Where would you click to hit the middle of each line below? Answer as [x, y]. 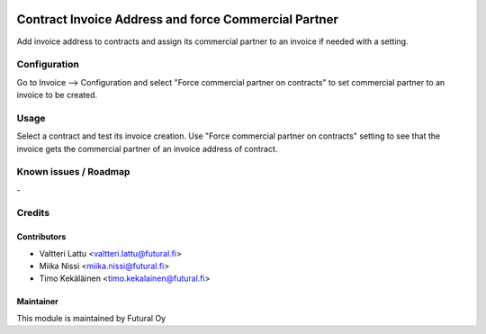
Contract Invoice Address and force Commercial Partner [178, 19]
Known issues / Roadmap [73, 172]
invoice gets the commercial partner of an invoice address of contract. [147, 149]
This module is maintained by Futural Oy [91, 318]
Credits [33, 213]
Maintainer [37, 302]
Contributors [41, 237]
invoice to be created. [57, 95]
